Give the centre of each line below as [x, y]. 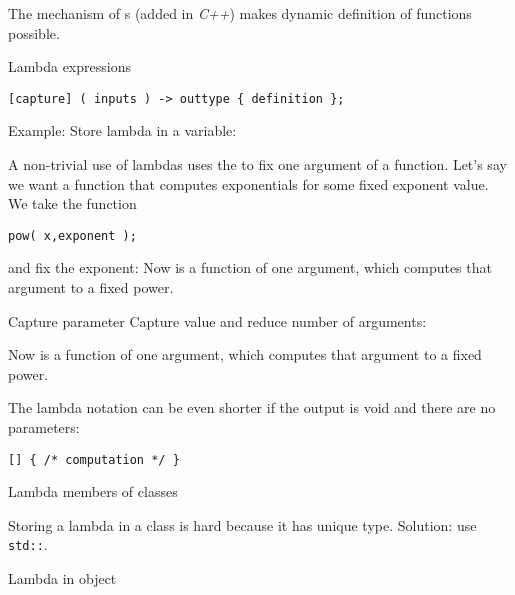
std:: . [28, 544]
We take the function [72, 203]
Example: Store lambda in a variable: [122, 130]
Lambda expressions [69, 66]
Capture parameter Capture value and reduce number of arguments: [217, 320]
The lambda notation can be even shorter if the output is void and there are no [252, 407]
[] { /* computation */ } [94, 459]
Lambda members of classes [93, 491]
